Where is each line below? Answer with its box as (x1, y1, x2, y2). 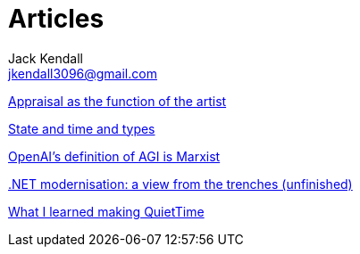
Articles (8, 4, 105, 34)
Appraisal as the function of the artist (8, 93, 227, 109)
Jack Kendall (8, 50, 83, 66)
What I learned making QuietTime (8, 203, 205, 219)
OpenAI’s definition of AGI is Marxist (8, 148, 221, 164)
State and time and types (8, 120, 155, 136)
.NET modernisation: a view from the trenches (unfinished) (8, 176, 353, 192)
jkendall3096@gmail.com (8, 65, 157, 81)
